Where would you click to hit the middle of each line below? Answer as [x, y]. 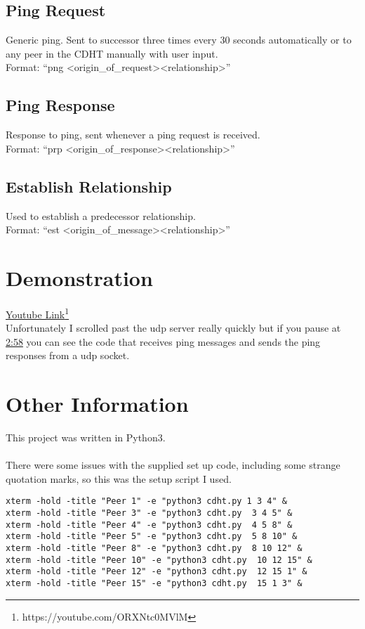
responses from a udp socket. [68, 355]
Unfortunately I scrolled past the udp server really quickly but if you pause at [173, 328]
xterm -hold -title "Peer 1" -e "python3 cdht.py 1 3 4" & [146, 501]
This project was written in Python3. [86, 437]
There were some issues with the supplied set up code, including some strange [173, 465]
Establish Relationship [89, 186]
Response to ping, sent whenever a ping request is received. [133, 135]
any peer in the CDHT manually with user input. [112, 53]
